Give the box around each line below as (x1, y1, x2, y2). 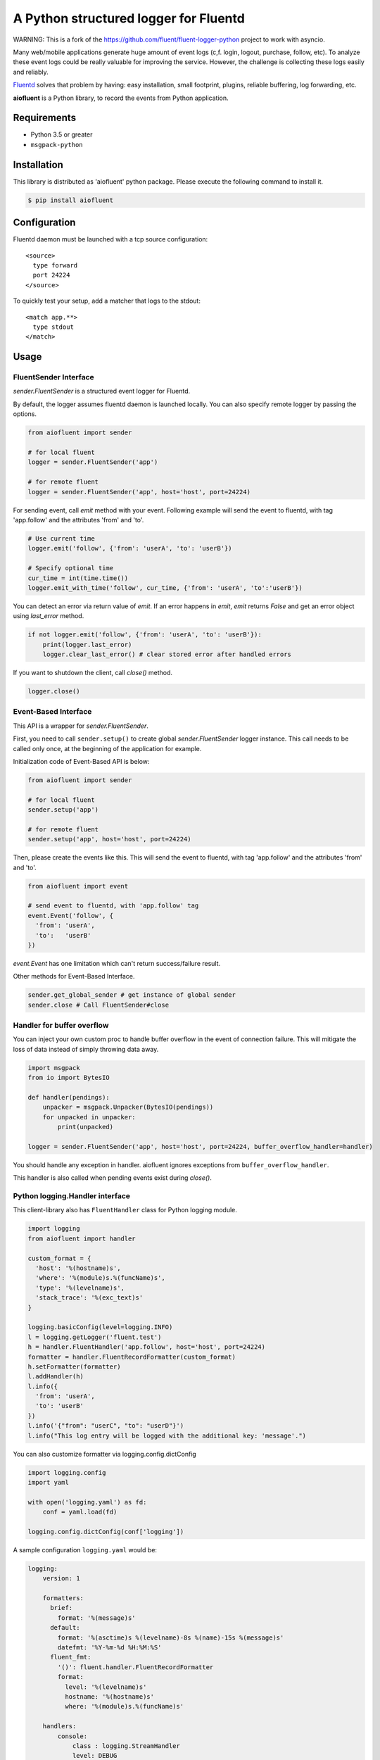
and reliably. (13, 68, 49, 76)
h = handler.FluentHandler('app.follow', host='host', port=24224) (27, 1343, 266, 1351)
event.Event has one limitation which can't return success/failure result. (13, 959, 221, 967)
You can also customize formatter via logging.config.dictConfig (13, 1450, 196, 1458)
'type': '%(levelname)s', (35, 1283, 125, 1292)
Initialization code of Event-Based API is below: (13, 757, 150, 765)
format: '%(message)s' (57, 1614, 137, 1622)
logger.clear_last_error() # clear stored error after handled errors (42, 650, 292, 658)
